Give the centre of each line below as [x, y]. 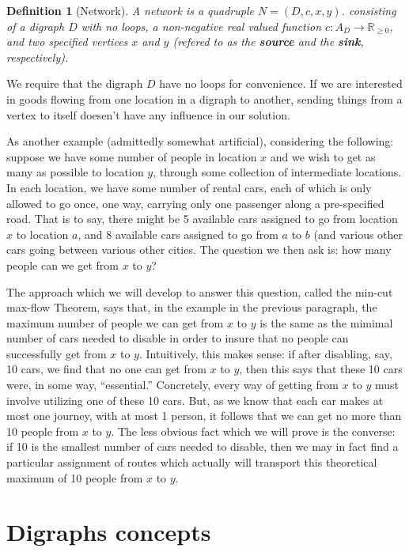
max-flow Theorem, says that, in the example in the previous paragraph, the [192, 307]
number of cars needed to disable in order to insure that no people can [178, 338]
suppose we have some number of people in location [132, 156]
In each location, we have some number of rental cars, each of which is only [189, 187]
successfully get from [57, 353]
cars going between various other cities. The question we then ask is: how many [199, 250]
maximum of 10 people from [75, 477]
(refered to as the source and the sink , [268, 42]
